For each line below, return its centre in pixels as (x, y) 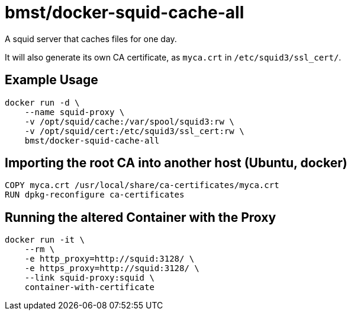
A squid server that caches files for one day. (91, 39)
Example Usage (51, 80)
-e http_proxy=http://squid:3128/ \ (110, 259)
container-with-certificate (89, 287)
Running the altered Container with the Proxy (141, 217)
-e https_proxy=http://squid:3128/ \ (112, 268)
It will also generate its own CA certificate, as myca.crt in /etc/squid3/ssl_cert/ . (173, 57)
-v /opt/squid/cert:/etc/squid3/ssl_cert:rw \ (134, 131)
